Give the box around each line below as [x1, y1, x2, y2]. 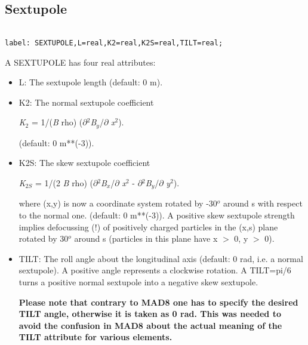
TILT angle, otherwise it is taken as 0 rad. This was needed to [19, 307, 281, 320]
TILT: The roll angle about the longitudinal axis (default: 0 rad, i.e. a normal [19, 252, 303, 264]
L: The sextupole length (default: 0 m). [19, 76, 163, 88]
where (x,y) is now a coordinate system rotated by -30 [19, 197, 217, 210]
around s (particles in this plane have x [74, 232, 218, 245]
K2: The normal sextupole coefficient [19, 96, 154, 108]
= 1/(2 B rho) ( [35, 176, 93, 189]
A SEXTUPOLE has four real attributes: [5, 56, 156, 68]
